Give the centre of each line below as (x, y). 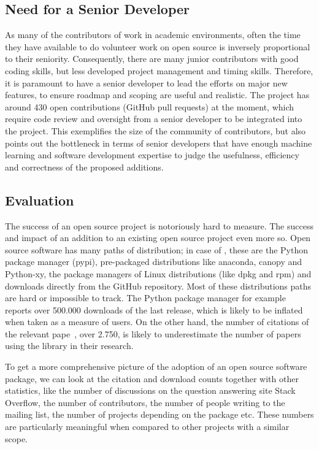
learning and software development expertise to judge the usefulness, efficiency (152, 155)
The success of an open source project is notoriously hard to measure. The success (159, 225)
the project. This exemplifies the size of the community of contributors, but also (156, 130)
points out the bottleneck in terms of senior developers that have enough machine (159, 143)
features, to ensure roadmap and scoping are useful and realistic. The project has (157, 95)
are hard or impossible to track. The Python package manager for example (145, 298)
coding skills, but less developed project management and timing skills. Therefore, (159, 70)
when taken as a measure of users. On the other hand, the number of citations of (157, 322)
